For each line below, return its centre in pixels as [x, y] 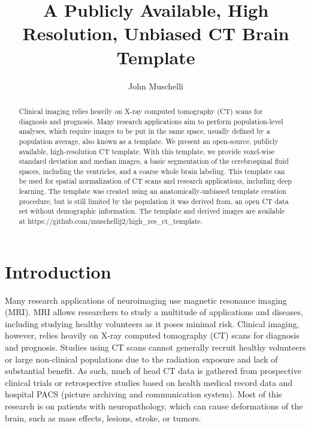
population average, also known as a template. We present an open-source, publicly [149, 141]
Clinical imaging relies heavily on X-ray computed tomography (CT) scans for [141, 111]
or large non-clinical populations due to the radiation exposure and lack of [141, 359]
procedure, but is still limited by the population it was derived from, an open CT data [154, 201]
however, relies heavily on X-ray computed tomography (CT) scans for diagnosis [152, 335]
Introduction [58, 271]
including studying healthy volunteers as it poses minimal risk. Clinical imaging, [152, 323]
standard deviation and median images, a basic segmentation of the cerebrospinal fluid [154, 161]
